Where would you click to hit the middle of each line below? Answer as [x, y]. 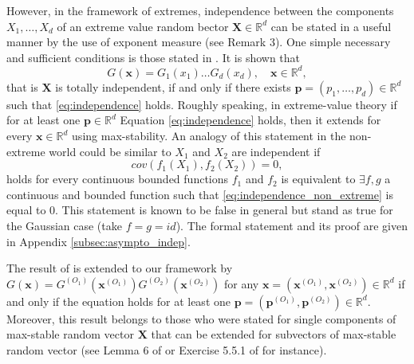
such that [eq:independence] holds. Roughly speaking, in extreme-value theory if [202, 104]
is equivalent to [318, 179]
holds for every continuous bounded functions [118, 179]
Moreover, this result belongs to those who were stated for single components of [201, 318]
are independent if [276, 151]
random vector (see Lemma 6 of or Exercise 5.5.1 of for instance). [167, 350]
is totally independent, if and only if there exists [173, 86]
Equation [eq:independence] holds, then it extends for [250, 120]
